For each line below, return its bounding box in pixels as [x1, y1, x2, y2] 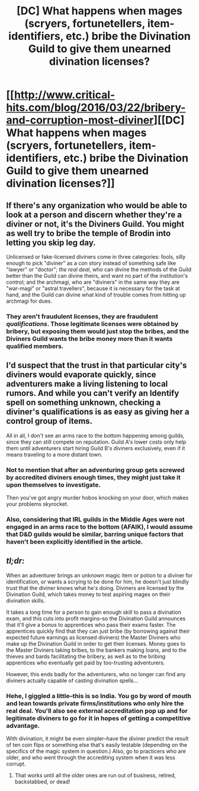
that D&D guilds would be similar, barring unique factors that [6, 530, 184, 538]
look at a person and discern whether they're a [6, 209, 182, 219]
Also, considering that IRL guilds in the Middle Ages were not [6, 515, 185, 523]
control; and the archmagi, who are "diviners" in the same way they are [6, 278, 179, 285]
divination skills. [6, 597, 46, 604]
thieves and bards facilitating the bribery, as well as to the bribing [6, 652, 166, 660]
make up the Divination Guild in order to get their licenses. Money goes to [6, 640, 185, 647]
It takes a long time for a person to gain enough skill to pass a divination [6, 608, 182, 616]
